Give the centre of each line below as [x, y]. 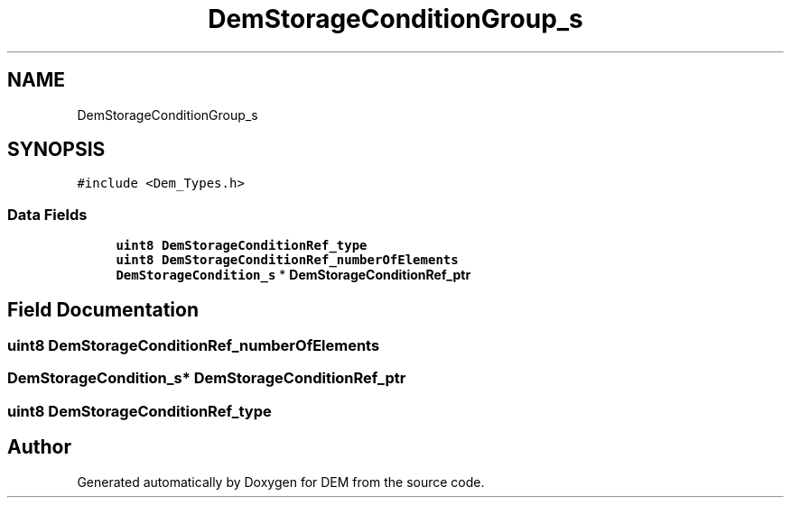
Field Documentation [103, 309]
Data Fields [47, 214]
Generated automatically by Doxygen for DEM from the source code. [281, 482]
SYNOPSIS [56, 150]
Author [39, 447]
